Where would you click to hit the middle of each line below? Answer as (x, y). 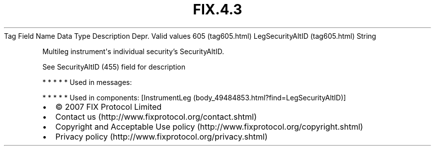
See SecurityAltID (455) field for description (114, 67)
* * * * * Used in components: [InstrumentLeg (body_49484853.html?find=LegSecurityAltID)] (194, 97)
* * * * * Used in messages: (87, 82)
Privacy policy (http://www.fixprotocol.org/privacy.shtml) (161, 136)
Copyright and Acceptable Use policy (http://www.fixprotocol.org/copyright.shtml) (209, 126)
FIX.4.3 (217, 9)
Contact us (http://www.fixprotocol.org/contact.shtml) (156, 116)
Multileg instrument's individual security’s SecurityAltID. (133, 51)
